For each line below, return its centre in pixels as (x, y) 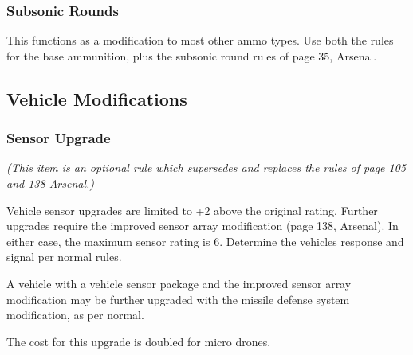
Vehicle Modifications (97, 98)
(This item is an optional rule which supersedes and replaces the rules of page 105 (206, 168)
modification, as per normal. (75, 315)
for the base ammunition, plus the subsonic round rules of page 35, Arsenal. (192, 55)
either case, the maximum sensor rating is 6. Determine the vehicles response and (205, 241)
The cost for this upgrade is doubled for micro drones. (139, 341)
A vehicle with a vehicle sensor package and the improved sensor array (179, 283)
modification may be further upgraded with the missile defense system (178, 299)
